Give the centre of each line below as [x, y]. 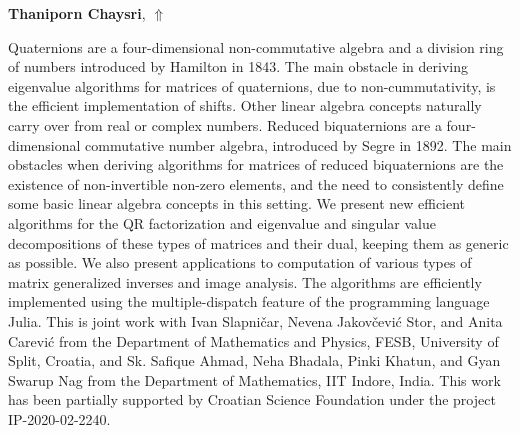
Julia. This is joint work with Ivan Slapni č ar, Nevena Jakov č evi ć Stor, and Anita [255, 320]
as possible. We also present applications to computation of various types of [240, 262]
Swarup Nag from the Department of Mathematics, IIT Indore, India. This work [254, 379]
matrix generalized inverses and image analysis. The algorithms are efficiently [245, 281]
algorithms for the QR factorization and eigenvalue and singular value [222, 222]
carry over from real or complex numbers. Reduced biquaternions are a [225, 124]
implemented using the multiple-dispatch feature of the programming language [249, 301]
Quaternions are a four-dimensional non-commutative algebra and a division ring [256, 46]
